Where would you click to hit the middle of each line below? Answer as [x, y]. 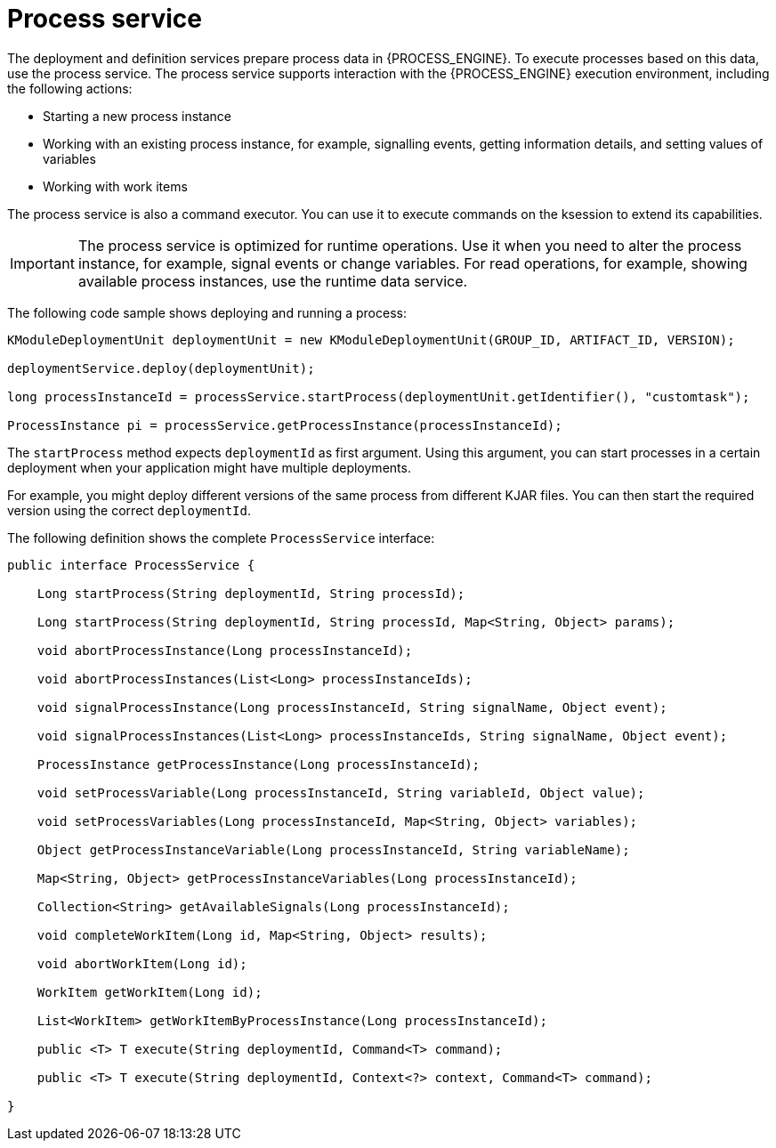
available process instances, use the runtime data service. [273, 281]
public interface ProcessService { [131, 565]
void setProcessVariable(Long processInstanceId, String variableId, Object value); [341, 792]
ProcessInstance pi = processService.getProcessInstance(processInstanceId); [285, 425]
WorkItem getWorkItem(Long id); [150, 992]
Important [42, 263]
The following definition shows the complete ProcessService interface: [221, 538]
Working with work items [115, 186]
